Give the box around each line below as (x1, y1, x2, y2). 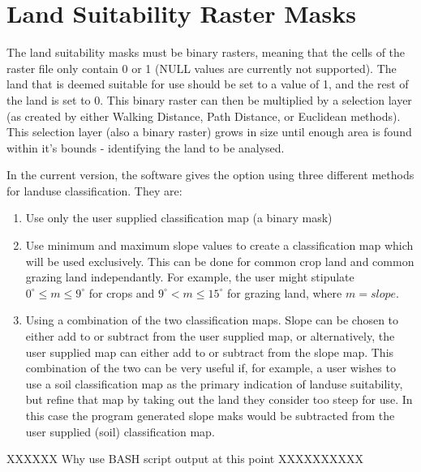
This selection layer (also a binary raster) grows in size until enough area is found (6, 123, 412, 140)
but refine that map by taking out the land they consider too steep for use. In (25, 391, 413, 408)
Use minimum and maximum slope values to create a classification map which (25, 237, 414, 254)
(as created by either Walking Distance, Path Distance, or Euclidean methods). (6, 107, 401, 124)
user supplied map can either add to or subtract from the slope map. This (25, 343, 394, 360)
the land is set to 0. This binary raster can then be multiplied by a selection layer (6, 91, 412, 108)
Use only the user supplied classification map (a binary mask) (25, 209, 333, 226)
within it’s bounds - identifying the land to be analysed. (6, 139, 285, 156)
